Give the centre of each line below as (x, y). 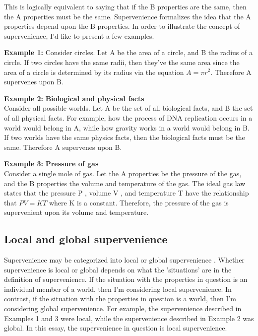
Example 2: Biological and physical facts (74, 98)
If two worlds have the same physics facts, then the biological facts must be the (125, 137)
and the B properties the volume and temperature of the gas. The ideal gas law (125, 183)
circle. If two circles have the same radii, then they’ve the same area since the (122, 62)
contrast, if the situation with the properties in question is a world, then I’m (120, 299)
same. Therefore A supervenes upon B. (63, 147)
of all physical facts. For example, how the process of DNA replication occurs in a (128, 117)
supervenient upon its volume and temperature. (76, 212)
